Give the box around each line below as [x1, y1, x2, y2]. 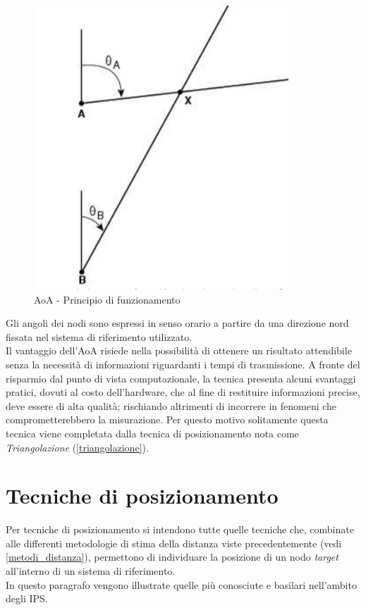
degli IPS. [6, 591, 48, 606]
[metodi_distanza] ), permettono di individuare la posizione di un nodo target [6, 549, 338, 564]
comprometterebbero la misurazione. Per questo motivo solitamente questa [6, 412, 329, 427]
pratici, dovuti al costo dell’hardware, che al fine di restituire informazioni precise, [6, 385, 360, 399]
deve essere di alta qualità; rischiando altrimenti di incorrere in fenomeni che [6, 398, 337, 413]
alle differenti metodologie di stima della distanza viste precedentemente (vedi [6, 535, 342, 550]
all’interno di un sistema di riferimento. [6, 564, 176, 578]
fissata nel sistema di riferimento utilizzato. [6, 329, 193, 344]
